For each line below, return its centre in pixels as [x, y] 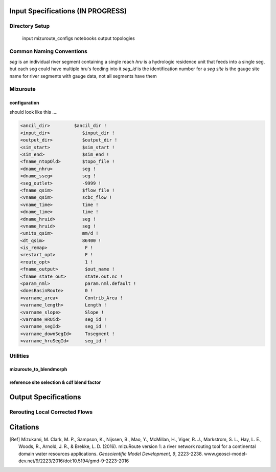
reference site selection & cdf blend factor [55, 382]
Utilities [19, 356]
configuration [24, 103]
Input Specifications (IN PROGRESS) [68, 11]
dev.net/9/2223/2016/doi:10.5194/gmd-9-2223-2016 [74, 461]
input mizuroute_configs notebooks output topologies [78, 38]
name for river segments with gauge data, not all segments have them [83, 76]
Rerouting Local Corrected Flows [51, 412]
